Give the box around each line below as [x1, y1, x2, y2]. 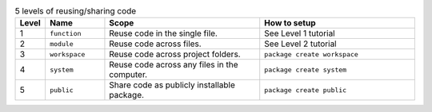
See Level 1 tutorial [264, 28, 335, 39]
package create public [264, 86, 347, 95]
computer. [109, 69, 148, 80]
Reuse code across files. [109, 38, 202, 49]
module [49, 40, 74, 48]
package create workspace [264, 50, 359, 59]
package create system [264, 65, 347, 74]
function [49, 29, 82, 37]
